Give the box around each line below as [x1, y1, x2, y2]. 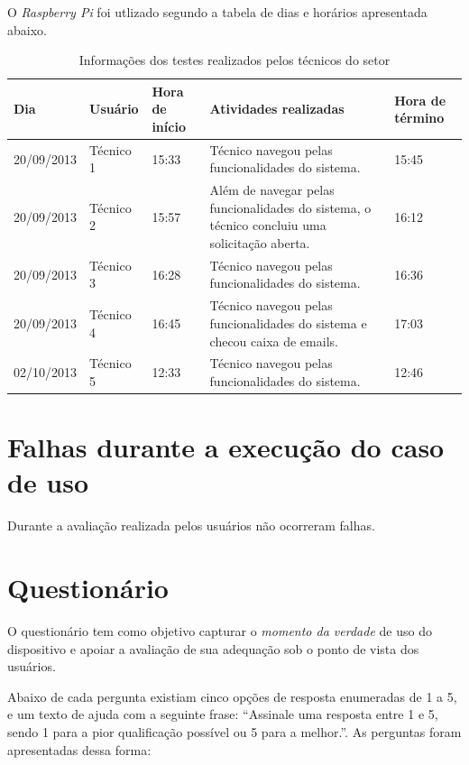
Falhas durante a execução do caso [7, 429, 445, 465]
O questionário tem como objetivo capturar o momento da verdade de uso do [7, 622, 432, 641]
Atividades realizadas [209, 99, 345, 118]
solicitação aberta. [209, 234, 310, 253]
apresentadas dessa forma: [7, 740, 152, 759]
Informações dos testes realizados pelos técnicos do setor [78, 51, 391, 69]
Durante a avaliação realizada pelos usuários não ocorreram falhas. [7, 516, 375, 535]
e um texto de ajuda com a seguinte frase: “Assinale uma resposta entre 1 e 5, [7, 705, 438, 724]
